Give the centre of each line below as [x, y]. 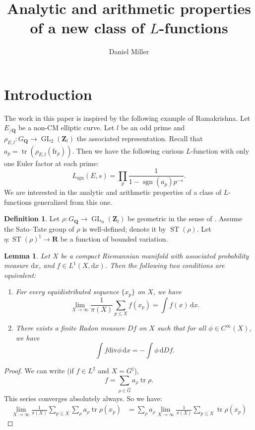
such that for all [182, 328]
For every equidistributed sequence [67, 292]
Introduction [48, 94]
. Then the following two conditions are [165, 265]
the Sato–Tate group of [39, 228]
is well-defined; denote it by [124, 228]
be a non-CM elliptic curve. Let [66, 128]
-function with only [220, 150]
